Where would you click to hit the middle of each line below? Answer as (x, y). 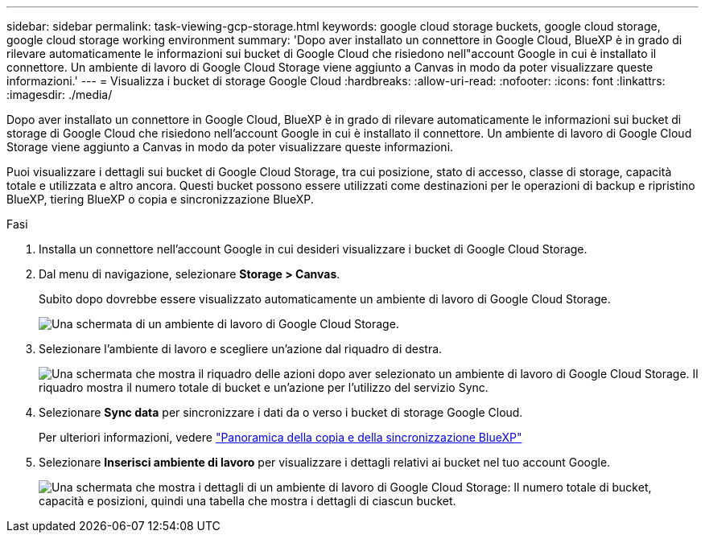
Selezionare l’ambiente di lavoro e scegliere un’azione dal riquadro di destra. (241, 349)
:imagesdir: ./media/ (60, 95)
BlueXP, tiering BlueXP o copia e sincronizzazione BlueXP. (160, 199)
